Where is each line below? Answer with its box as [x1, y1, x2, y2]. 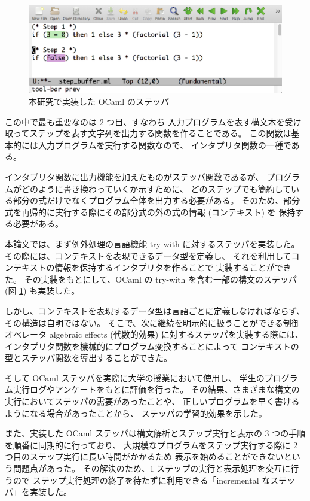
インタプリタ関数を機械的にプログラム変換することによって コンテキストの [5, 339, 299, 352]
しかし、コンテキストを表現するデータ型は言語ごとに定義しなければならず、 [5, 304, 305, 317]
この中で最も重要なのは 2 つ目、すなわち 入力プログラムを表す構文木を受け [5, 115, 302, 127]
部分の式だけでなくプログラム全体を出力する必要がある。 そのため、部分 [13, 194, 300, 207]
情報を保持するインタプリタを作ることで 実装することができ [54, 261, 291, 274]
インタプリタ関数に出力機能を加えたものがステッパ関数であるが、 [5, 170, 264, 183]
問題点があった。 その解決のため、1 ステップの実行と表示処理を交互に [13, 462, 291, 475]
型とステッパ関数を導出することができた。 [5, 351, 172, 364]
